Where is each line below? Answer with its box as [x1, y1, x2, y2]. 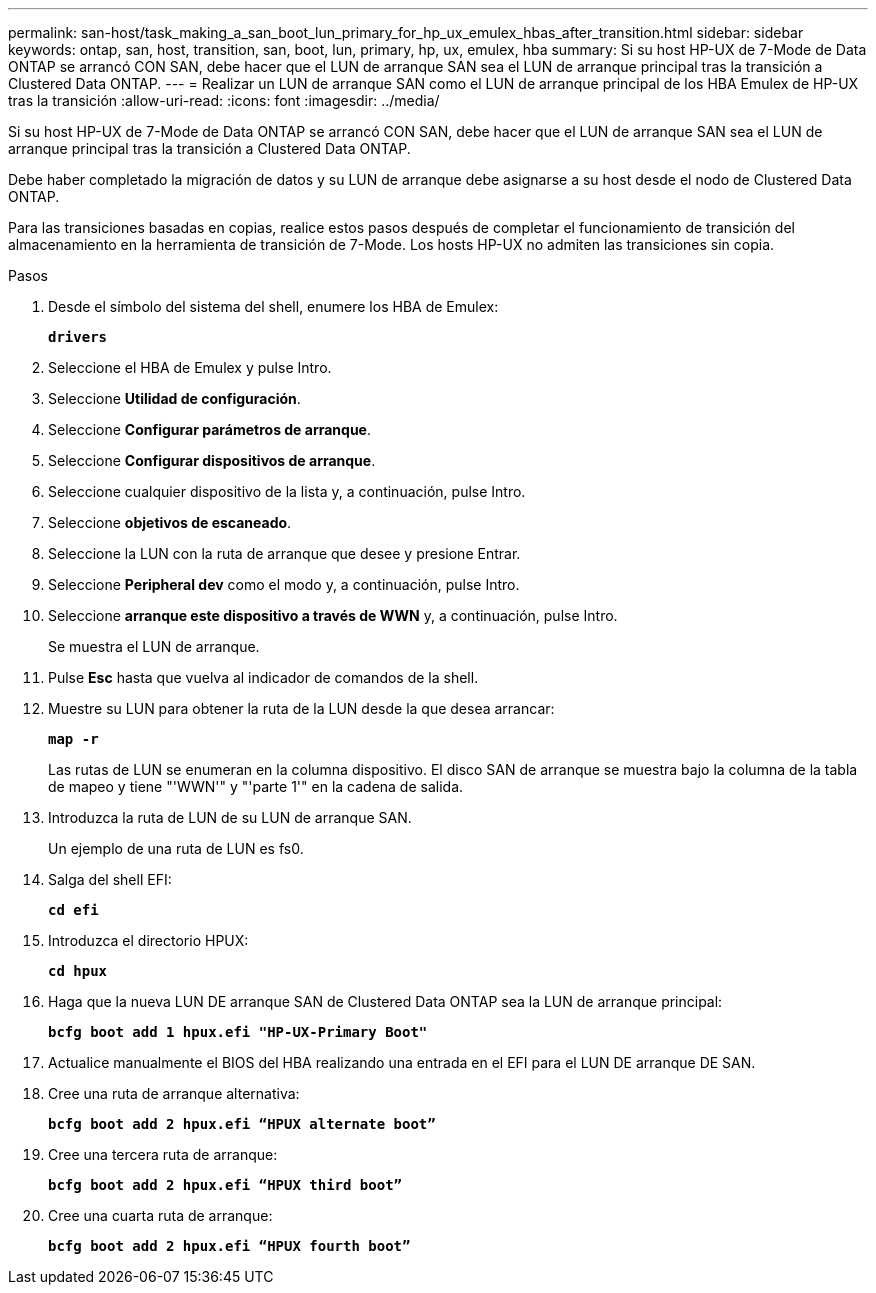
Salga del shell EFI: [48, 871, 172, 888]
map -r [48, 731, 99, 747]
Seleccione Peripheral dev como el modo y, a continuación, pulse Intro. [48, 576, 520, 593]
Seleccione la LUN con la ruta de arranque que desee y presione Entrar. [48, 545, 521, 562]
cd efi [48, 902, 99, 918]
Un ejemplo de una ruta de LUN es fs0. [48, 840, 304, 857]
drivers [48, 329, 108, 345]
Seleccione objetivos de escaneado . [48, 514, 292, 531]
